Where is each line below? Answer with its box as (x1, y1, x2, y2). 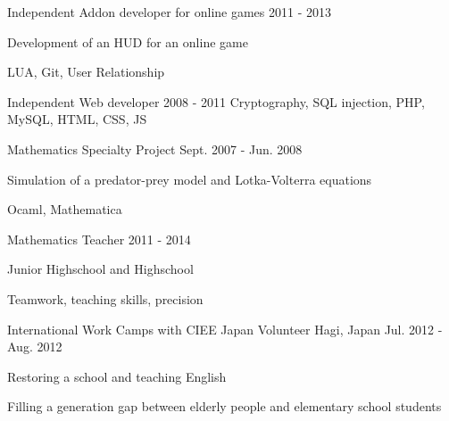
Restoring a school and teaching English (7, 367, 227, 385)
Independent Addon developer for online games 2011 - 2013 (7, 3, 332, 21)
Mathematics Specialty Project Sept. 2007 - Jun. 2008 (7, 139, 303, 158)
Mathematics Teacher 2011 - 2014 (7, 229, 191, 248)
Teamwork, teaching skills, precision (7, 289, 204, 308)
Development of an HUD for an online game (7, 32, 248, 51)
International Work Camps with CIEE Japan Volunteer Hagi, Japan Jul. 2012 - (7, 319, 443, 338)
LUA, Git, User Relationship (7, 62, 165, 81)
